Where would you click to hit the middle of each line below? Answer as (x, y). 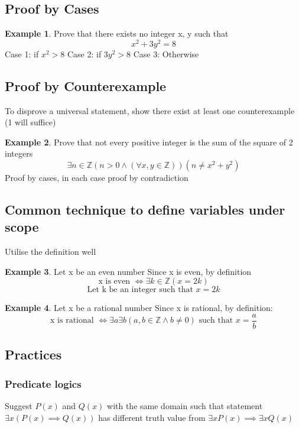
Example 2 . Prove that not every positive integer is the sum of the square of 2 (149, 142)
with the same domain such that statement (185, 406)
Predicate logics (43, 383)
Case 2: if (84, 54)
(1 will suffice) (30, 122)
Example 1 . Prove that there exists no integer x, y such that (117, 33)
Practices (33, 354)
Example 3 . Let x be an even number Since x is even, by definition (128, 271)
